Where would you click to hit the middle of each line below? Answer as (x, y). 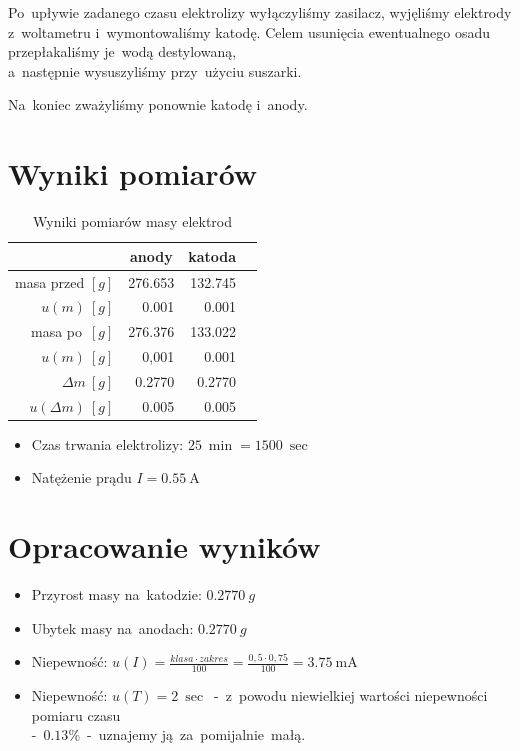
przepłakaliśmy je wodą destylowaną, (122, 51)
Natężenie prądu (81, 477)
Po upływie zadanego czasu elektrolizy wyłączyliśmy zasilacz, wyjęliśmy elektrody (260, 12)
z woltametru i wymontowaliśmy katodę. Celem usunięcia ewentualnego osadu (249, 31)
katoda (212, 255)
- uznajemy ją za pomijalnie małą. (196, 734)
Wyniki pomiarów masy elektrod (132, 221)
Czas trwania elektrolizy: (107, 443)
